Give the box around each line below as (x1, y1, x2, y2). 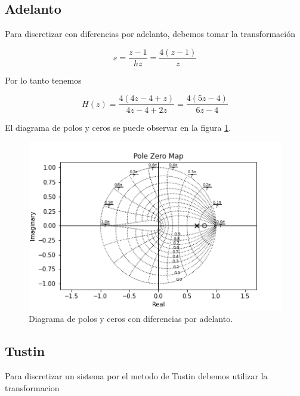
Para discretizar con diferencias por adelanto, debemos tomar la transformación (5, 27, 295, 40)
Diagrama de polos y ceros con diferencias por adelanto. (29, 312, 233, 325)
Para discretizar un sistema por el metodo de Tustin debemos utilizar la (5, 370, 268, 382)
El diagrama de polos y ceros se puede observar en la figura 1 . (5, 121, 231, 133)
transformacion (5, 381, 60, 394)
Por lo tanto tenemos (5, 73, 82, 86)
